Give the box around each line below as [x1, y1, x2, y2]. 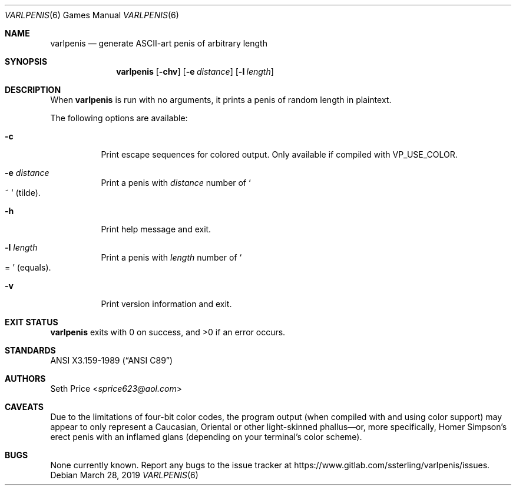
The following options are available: [50, 113, 188, 123]
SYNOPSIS [5, 56, 48, 66]
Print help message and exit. [101, 224, 211, 234]
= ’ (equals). [5, 262, 51, 272]
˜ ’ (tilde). [5, 188, 41, 198]
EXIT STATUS [5, 317, 58, 327]
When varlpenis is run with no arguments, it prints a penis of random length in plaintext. [50, 95, 392, 105]
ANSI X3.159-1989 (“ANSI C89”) [50, 355, 173, 365]
